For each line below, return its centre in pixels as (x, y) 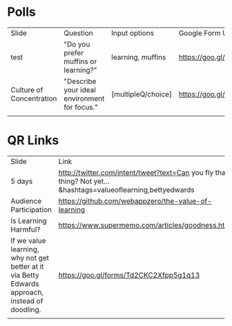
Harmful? (26, 230)
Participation (31, 210)
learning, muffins (139, 57)
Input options (133, 33)
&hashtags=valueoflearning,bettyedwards (126, 190)
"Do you (77, 44)
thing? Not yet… (84, 181)
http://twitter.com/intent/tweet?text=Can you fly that (143, 172)
